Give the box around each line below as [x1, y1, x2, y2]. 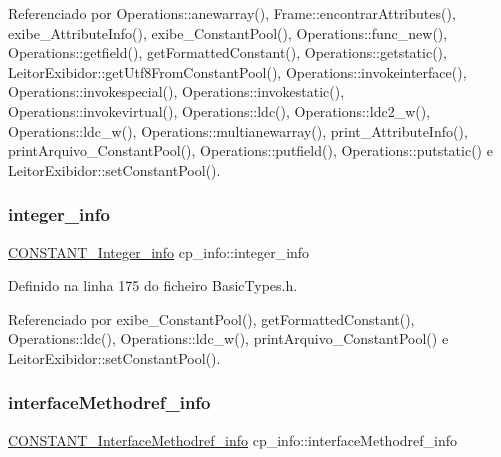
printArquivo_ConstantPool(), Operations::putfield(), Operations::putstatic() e [8, 140, 493, 161]
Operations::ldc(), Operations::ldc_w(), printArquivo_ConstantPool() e [8, 328, 449, 349]
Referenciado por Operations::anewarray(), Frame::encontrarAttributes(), [8, 3, 456, 23]
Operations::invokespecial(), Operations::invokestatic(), [8, 81, 345, 102]
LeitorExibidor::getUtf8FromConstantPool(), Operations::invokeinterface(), [8, 61, 467, 82]
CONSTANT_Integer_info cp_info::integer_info [8, 241, 310, 262]
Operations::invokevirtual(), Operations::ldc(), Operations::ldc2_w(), [8, 100, 431, 121]
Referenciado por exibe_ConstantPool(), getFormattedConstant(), [8, 308, 415, 329]
